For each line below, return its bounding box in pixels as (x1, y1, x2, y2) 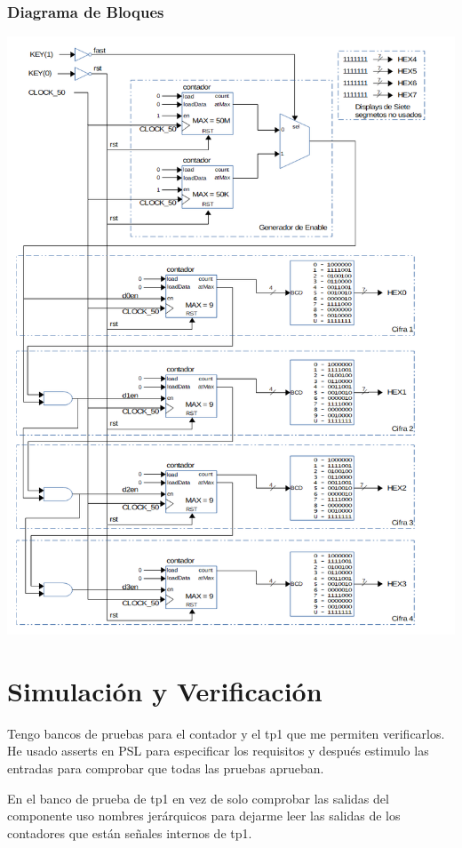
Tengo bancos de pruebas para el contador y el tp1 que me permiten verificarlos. (7, 724, 445, 742)
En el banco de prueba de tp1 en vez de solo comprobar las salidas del (7, 788, 389, 807)
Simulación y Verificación (7, 672, 323, 708)
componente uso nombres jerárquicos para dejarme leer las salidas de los (7, 806, 401, 825)
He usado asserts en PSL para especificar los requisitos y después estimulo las (7, 741, 429, 760)
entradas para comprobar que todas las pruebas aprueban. (7, 759, 324, 777)
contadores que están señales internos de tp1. (7, 823, 252, 842)
